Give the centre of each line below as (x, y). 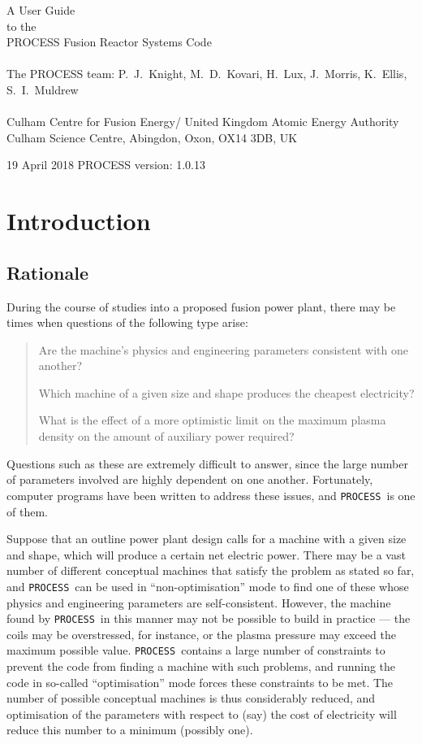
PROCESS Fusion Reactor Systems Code (109, 42)
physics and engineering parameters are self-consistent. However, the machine (199, 602)
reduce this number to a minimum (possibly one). (130, 730)
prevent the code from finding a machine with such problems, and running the (201, 666)
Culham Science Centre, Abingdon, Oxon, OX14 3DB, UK (152, 137)
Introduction (79, 221)
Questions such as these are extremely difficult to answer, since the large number (207, 463)
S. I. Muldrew (43, 89)
